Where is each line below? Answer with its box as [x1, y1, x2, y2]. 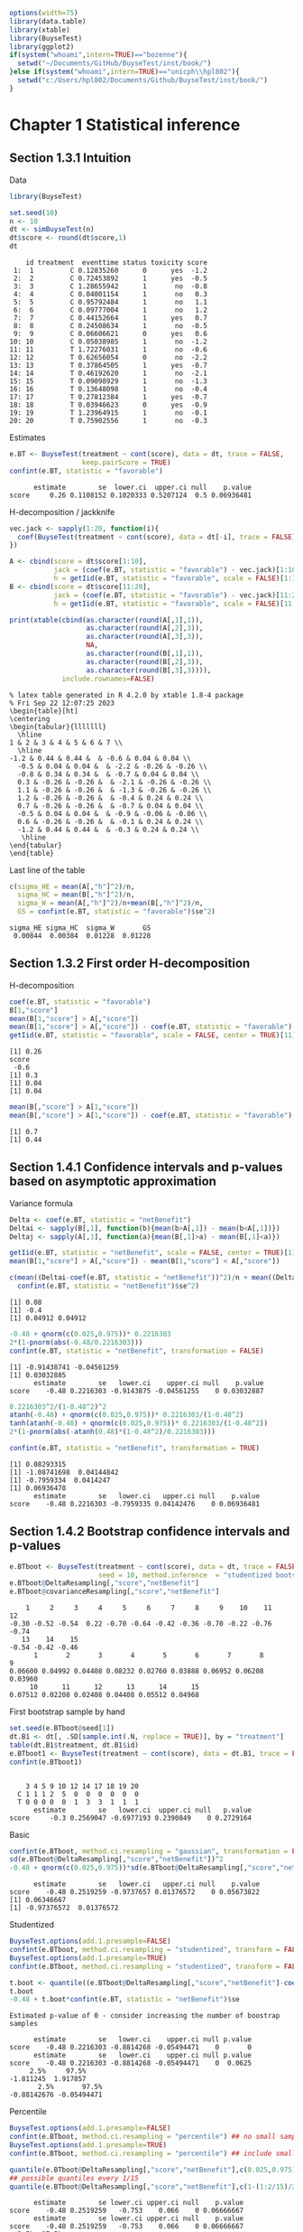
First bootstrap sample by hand [9, 1706, 125, 1717]
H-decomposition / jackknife [9, 506, 115, 517]
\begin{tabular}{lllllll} [9, 722, 106, 731]
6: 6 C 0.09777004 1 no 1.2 [13, 305, 207, 314]
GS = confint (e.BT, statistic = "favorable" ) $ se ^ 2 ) [17, 907, 216, 916]
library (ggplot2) [9, 42, 75, 52]
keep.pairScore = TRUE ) [81, 457, 171, 467]
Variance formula [9, 1197, 74, 1208]
